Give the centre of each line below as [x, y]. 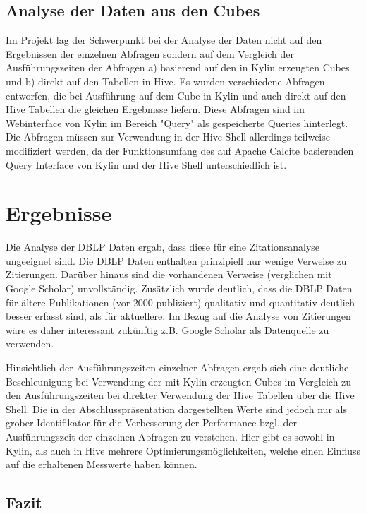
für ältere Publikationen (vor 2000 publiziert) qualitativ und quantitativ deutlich [181, 302]
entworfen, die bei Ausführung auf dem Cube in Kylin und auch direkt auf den [176, 95]
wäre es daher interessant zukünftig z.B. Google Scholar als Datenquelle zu [167, 329]
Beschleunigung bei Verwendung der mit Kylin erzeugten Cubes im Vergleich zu [179, 381]
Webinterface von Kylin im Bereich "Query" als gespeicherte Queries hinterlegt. [177, 122]
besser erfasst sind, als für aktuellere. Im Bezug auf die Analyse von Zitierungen [178, 316]
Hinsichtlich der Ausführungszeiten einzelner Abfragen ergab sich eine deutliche [177, 367]
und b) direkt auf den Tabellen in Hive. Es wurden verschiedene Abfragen [165, 81]
